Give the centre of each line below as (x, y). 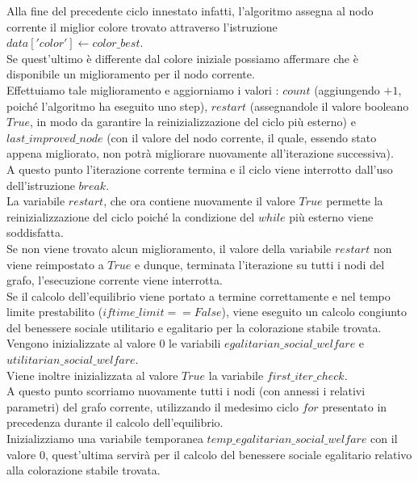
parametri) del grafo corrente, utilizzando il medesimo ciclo (153, 406)
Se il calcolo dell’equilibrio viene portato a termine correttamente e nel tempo (199, 295)
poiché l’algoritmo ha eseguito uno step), (107, 105)
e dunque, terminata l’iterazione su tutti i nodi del (260, 264)
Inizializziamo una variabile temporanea (105, 439)
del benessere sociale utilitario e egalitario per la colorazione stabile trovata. (194, 327)
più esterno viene (331, 216)
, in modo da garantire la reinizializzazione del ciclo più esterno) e (193, 122)
